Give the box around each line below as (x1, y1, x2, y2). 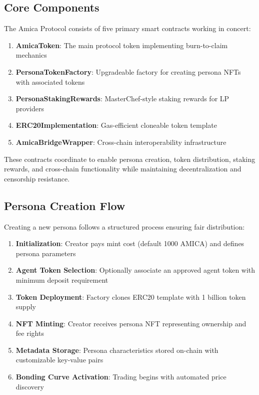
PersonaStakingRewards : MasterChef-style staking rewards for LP (15, 93, 229, 104)
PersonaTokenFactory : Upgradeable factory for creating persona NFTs (15, 66, 241, 77)
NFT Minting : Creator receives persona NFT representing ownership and (15, 318, 246, 328)
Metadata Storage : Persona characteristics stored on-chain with (15, 344, 218, 355)
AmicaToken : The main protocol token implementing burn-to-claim (15, 40, 228, 50)
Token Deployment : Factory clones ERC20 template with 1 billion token (15, 291, 246, 302)
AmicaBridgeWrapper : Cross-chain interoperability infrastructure (15, 136, 226, 147)
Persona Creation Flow (4, 197, 125, 213)
